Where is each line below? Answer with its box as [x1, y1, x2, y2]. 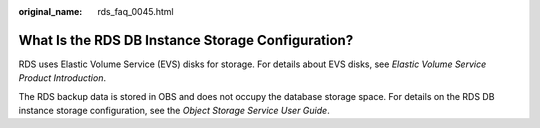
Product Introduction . [18, 72, 107, 84]
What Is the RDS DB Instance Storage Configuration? [18, 31, 354, 49]
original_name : [18, 6, 83, 17]
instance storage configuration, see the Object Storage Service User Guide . [18, 105, 330, 117]
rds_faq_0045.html [97, 6, 174, 17]
